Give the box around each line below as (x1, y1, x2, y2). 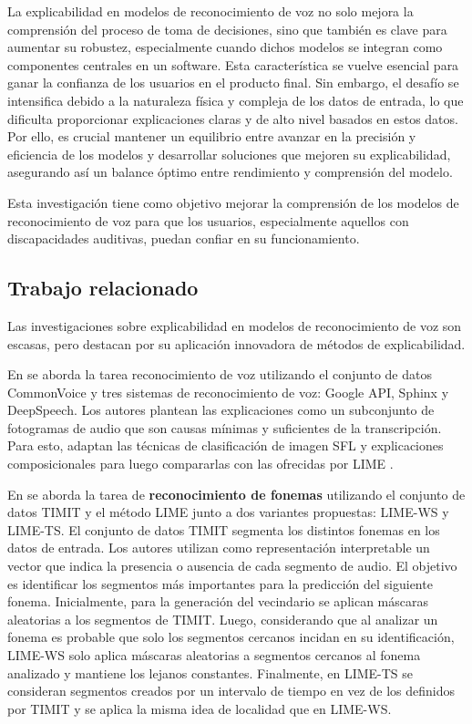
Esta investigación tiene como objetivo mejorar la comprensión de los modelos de (7, 192, 459, 212)
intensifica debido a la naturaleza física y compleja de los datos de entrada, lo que (7, 90, 464, 109)
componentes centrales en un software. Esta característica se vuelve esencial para (7, 55, 459, 74)
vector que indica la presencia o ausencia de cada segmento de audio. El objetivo (7, 556, 457, 575)
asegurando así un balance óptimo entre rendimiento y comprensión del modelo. (7, 162, 453, 181)
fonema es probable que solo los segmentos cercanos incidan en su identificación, (7, 627, 455, 646)
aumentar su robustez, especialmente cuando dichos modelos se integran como (7, 37, 443, 57)
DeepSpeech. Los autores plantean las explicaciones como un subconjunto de (7, 400, 435, 419)
